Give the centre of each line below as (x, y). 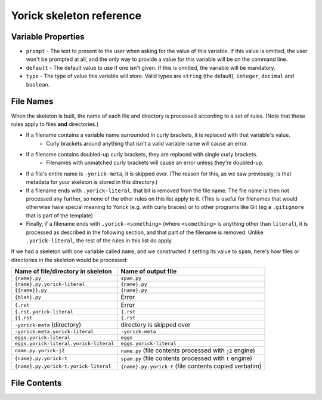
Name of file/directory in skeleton (64, 272)
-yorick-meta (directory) (48, 325)
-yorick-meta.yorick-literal (54, 332)
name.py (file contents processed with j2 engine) (188, 350)
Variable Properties (48, 37)
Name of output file (149, 272)
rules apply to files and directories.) (55, 124)
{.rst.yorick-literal (44, 312)
